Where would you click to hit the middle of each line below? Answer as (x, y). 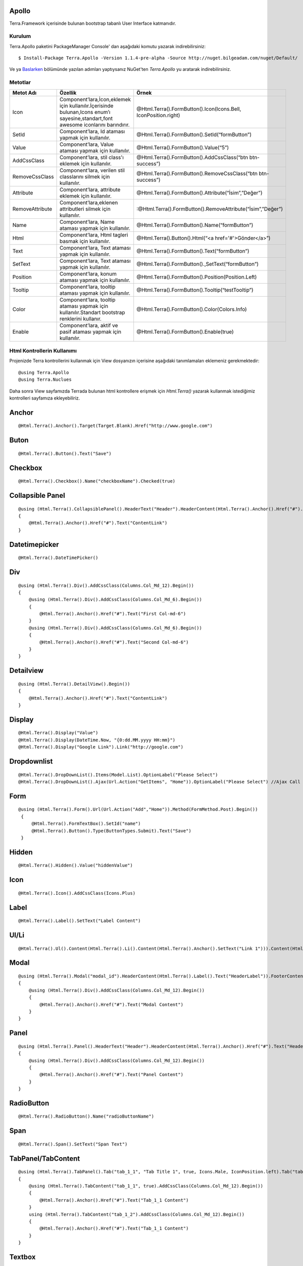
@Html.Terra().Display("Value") (58, 733)
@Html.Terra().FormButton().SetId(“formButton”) (194, 134)
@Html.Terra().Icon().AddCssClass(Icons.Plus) (77, 893)
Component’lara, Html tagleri (94, 234)
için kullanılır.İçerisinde (86, 105)
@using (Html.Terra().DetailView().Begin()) (74, 684)
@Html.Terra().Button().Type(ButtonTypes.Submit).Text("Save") (111, 831)
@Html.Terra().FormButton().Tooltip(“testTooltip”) (195, 290)
